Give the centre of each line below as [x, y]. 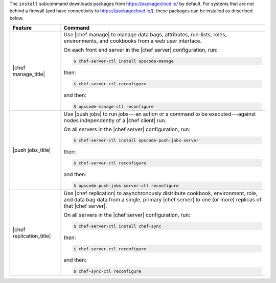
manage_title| [29, 74]
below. [16, 18]
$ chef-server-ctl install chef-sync [117, 226]
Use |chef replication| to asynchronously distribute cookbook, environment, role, [160, 193]
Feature [22, 28]
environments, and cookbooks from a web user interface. [133, 41]
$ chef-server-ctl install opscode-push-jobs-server [136, 140]
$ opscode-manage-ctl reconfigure [113, 107]
